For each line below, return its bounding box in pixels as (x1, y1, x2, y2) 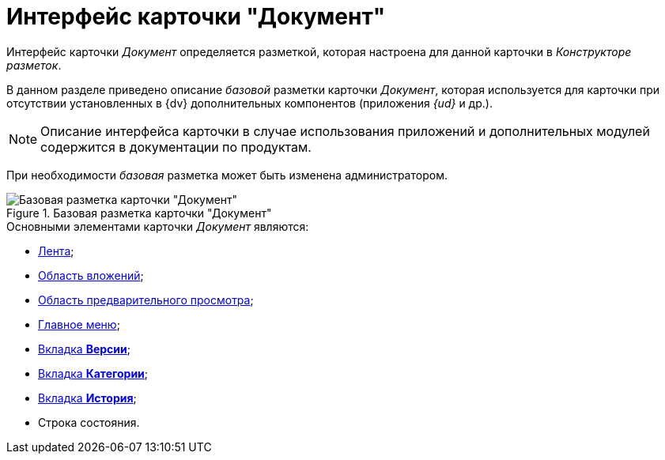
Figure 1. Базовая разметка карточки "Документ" (6, 205, 272, 220)
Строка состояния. (38, 415, 140, 429)
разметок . (6, 58, 62, 72)
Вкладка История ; (38, 390, 137, 405)
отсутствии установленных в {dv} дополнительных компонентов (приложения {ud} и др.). (6, 96, 493, 110)
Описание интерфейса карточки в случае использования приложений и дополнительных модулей (40, 123, 650, 139)
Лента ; (38, 243, 74, 258)
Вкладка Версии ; (38, 341, 130, 356)
